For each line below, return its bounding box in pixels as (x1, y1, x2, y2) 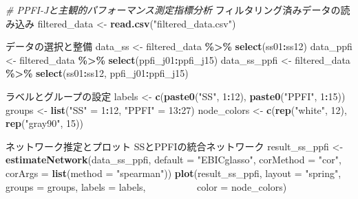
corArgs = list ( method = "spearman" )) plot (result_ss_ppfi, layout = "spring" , (6, 165, 341, 180)
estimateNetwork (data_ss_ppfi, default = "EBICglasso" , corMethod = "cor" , (6, 152, 341, 167)
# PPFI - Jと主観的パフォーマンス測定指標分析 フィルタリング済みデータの (6, 3, 341, 16)
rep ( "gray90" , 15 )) (6, 116, 83, 130)
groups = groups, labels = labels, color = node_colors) (6, 179, 287, 194)
